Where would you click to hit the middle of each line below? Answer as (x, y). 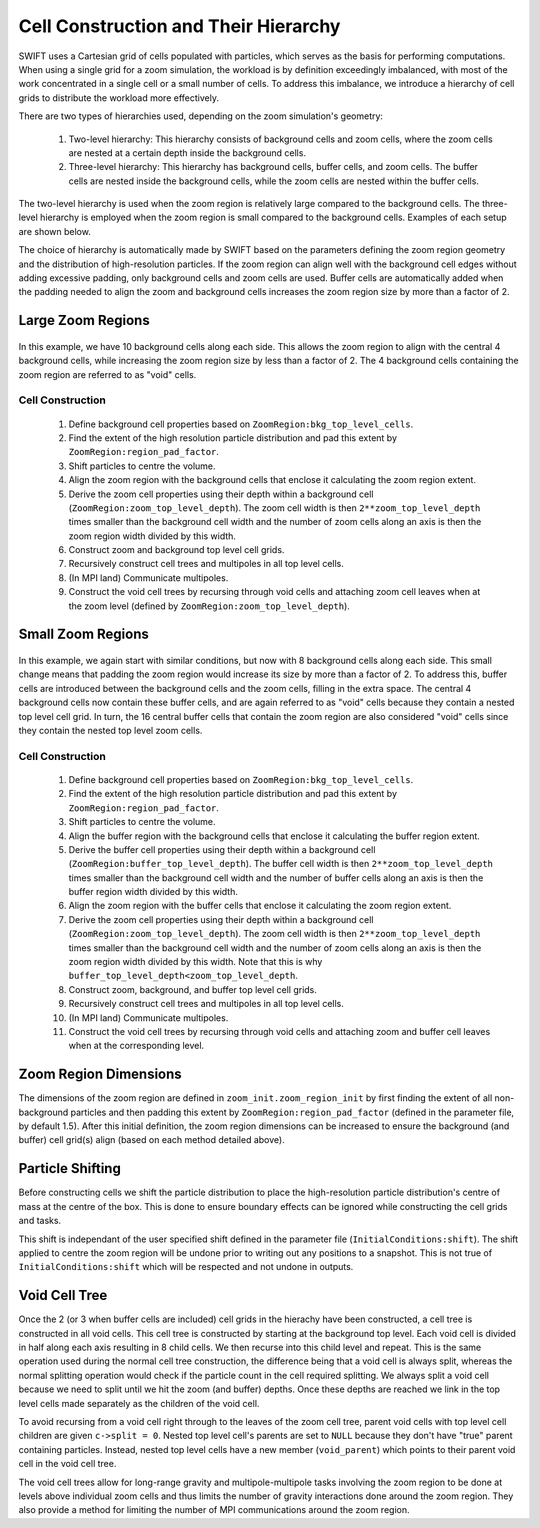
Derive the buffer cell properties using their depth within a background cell (222, 849)
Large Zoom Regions (84, 320)
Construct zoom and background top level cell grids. (176, 550)
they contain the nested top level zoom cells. (110, 730)
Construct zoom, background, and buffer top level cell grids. (192, 989)
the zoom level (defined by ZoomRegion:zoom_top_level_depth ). (209, 606)
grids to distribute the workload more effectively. (119, 97)
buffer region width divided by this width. (153, 892)
